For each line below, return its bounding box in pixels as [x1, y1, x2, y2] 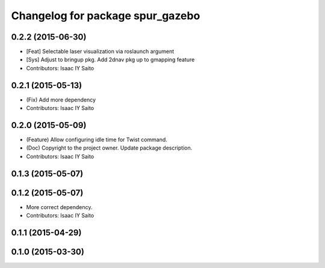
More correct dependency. [26, 203, 93, 210]
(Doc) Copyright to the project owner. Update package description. [26, 144, 193, 151]
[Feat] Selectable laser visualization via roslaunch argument [26, 48, 175, 55]
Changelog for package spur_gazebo [11, 9, 200, 22]
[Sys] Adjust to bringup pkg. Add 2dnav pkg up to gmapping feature [26, 56, 195, 63]
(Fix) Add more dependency [26, 96, 96, 103]
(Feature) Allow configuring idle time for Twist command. [26, 136, 168, 144]
